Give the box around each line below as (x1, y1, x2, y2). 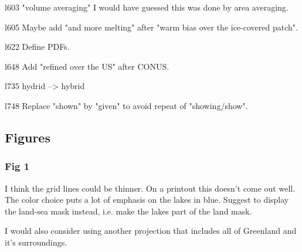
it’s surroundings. (5, 236, 67, 248)
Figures (5, 128, 50, 146)
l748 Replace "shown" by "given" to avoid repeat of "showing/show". (5, 99, 248, 111)
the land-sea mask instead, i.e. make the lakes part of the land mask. (5, 205, 252, 217)
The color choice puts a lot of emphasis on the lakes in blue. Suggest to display (5, 193, 289, 206)
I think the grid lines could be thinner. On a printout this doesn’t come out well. (5, 182, 296, 194)
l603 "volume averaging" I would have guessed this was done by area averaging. (5, 1, 289, 13)
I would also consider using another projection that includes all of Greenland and (5, 224, 297, 237)
